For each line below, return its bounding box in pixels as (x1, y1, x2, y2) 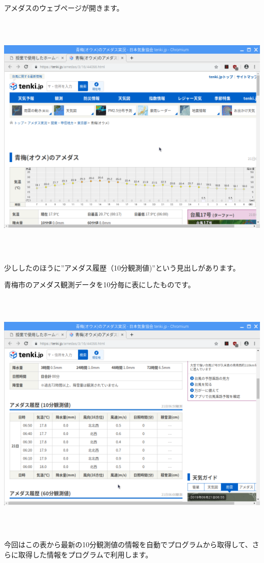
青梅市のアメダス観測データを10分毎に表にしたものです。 (4, 279, 195, 290)
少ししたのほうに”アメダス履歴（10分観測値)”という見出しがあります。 (4, 262, 240, 273)
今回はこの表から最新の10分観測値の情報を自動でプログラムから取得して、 (4, 539, 252, 549)
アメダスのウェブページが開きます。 (4, 3, 124, 13)
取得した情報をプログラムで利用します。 (18, 549, 153, 559)
